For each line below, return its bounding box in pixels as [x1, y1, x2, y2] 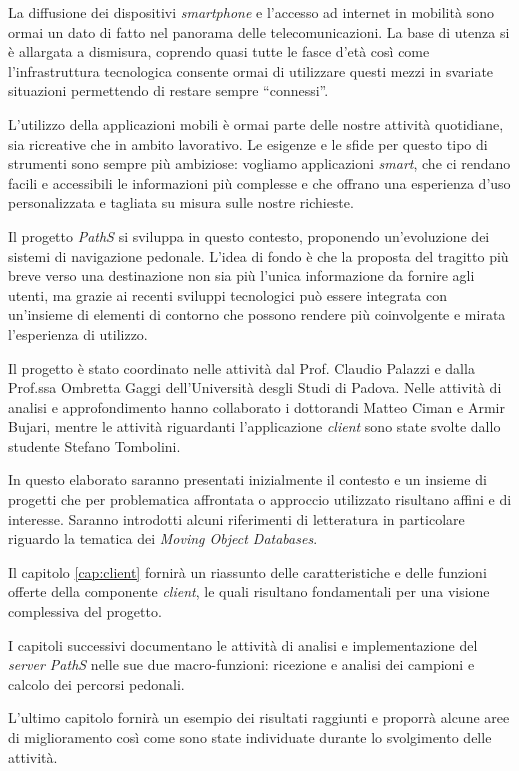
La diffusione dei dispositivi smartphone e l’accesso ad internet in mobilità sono [8, 2, 494, 22]
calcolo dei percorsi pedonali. [8, 673, 185, 694]
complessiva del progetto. [8, 601, 162, 622]
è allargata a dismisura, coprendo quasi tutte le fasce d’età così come [8, 41, 430, 62]
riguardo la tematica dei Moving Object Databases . [8, 528, 318, 549]
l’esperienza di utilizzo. [8, 323, 148, 344]
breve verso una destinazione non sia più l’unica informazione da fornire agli [8, 265, 475, 286]
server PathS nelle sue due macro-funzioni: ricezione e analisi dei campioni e [8, 654, 475, 675]
